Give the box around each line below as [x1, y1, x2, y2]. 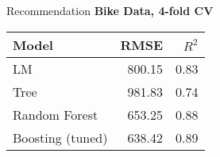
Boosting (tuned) [13, 128, 108, 147]
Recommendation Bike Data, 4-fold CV [6, 2, 214, 18]
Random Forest [13, 105, 98, 124]
